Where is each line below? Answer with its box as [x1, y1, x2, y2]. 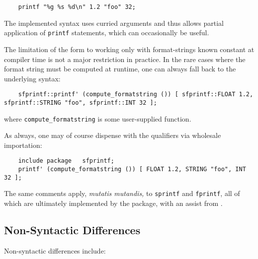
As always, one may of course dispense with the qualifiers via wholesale [4, 130, 221, 140]
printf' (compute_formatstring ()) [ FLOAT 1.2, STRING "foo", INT [18, 166, 246, 173]
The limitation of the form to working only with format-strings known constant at [4, 44, 255, 54]
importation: [4, 139, 42, 150]
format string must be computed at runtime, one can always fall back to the [4, 64, 236, 74]
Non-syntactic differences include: [4, 245, 106, 256]
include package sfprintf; [18, 157, 114, 165]
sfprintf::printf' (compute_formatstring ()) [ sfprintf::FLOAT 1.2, [18, 91, 254, 98]
